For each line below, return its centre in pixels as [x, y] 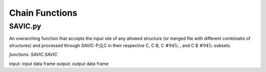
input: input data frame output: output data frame [59, 64]
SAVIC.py [25, 26]
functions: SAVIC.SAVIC [33, 55]
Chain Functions [43, 13]
